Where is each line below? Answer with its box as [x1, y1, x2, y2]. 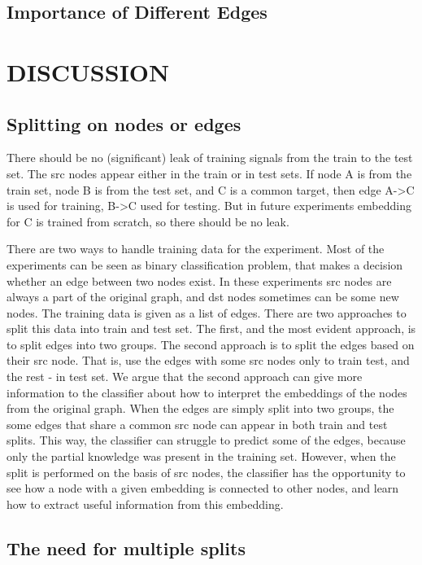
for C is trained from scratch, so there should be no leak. [7, 212, 289, 230]
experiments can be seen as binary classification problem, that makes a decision [7, 256, 403, 273]
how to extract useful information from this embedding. [7, 495, 284, 512]
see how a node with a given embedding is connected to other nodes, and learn [7, 480, 399, 497]
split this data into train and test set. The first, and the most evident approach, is [7, 320, 416, 337]
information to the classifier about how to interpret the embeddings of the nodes [7, 383, 407, 401]
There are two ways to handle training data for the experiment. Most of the [7, 240, 385, 257]
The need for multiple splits [7, 535, 246, 560]
